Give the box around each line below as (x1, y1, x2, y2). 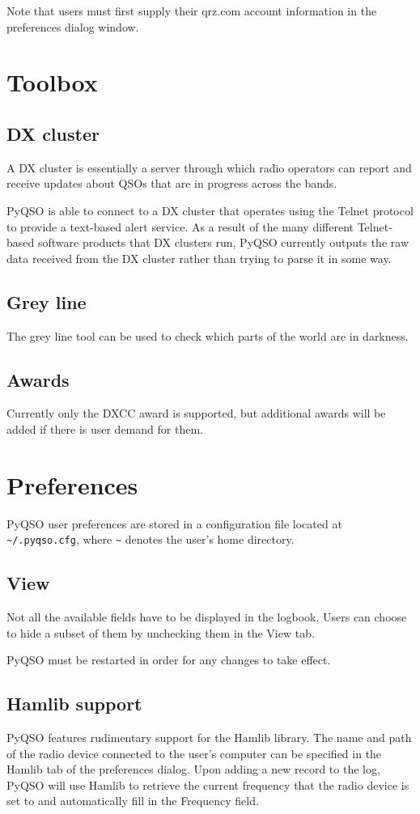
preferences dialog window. (6, 18, 139, 35)
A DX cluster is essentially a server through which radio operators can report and (6, 159, 412, 176)
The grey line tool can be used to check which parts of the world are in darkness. (6, 327, 409, 344)
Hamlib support (6, 691, 142, 716)
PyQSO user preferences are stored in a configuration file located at (6, 515, 342, 532)
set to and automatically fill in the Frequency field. (6, 792, 259, 809)
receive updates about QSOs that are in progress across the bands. (6, 175, 337, 192)
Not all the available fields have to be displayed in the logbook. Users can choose (6, 608, 407, 625)
